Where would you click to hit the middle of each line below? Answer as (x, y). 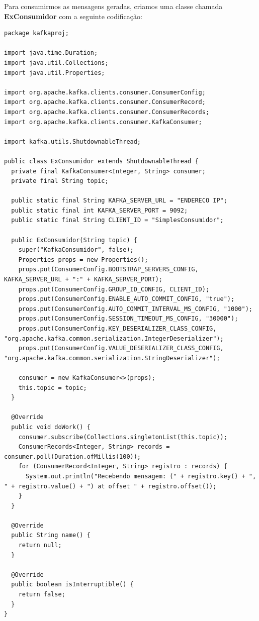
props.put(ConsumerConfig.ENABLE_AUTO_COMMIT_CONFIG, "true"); (126, 299)
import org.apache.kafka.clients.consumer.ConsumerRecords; (107, 112)
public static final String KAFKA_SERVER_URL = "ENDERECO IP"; (119, 201)
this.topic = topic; (53, 388)
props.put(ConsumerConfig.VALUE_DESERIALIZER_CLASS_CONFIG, (121, 348)
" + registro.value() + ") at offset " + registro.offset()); (110, 486)
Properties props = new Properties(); (83, 260)
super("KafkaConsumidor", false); (76, 250)
